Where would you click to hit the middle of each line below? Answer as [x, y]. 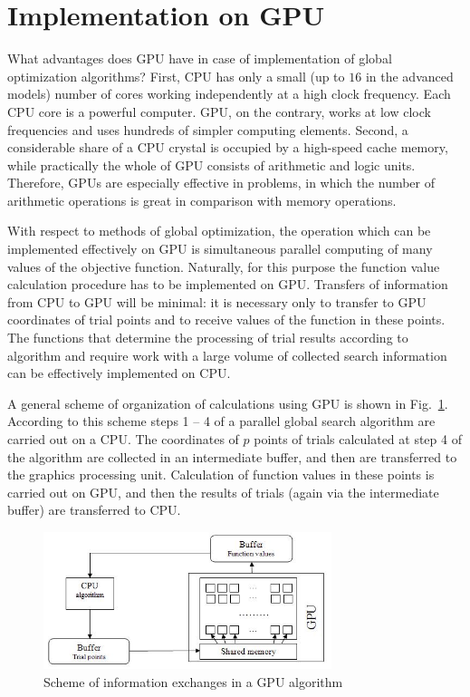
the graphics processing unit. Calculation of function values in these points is [221, 474]
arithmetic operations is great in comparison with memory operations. [202, 200]
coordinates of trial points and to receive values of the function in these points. [226, 319]
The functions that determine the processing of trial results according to [208, 338]
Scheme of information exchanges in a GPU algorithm [193, 682]
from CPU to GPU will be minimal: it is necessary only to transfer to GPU [217, 301]
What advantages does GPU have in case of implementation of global [200, 58]
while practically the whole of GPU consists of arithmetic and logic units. [211, 165]
